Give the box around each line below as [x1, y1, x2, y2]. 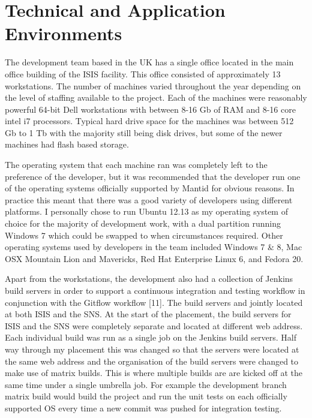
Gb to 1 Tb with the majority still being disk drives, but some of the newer [5, 126, 283, 139]
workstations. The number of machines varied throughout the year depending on [5, 79, 301, 92]
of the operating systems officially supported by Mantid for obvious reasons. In [5, 182, 295, 194]
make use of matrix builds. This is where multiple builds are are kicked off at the [5, 366, 302, 379]
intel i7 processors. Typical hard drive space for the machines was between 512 [5, 115, 294, 127]
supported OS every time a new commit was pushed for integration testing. [5, 401, 282, 414]
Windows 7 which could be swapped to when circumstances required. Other [5, 228, 283, 241]
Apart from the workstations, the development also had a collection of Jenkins [5, 272, 293, 285]
